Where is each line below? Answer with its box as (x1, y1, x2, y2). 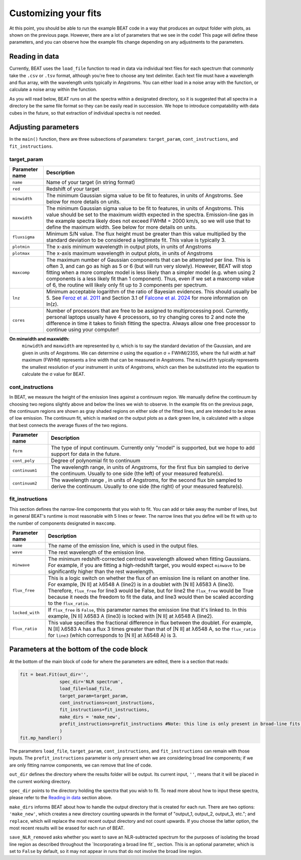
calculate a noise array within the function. (9, 86, 97, 92)
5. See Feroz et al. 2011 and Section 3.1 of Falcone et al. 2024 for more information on (46, 295, 248, 302)
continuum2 (12, 481, 38, 486)
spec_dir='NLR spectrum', (59, 679, 123, 685)
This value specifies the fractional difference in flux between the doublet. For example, (48, 619, 253, 626)
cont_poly (12, 458, 35, 463)
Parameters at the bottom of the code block (9, 645, 148, 653)
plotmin (12, 244, 30, 249)
